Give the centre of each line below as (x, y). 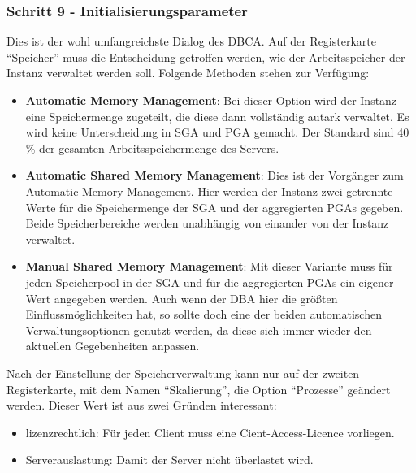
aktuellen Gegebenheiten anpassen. (113, 346)
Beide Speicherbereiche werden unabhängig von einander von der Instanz (207, 223)
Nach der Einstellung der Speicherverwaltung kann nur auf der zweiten (183, 373)
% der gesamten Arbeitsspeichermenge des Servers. (152, 148)
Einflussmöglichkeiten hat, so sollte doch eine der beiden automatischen (204, 314)
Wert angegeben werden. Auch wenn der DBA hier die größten (182, 298)
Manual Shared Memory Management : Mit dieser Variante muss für (209, 266)
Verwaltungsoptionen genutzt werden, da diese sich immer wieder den (199, 330)
